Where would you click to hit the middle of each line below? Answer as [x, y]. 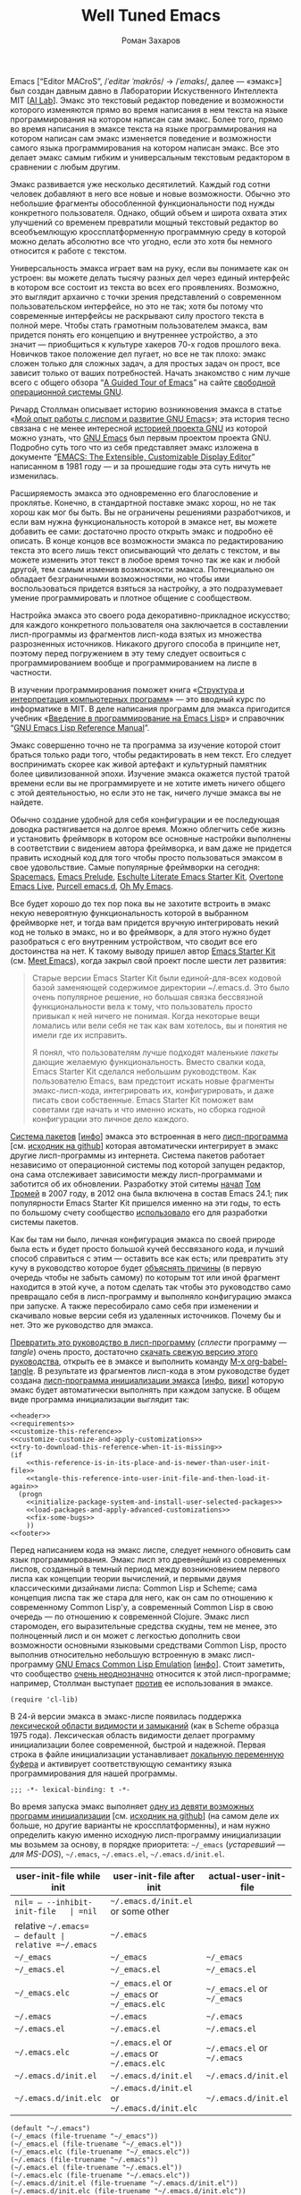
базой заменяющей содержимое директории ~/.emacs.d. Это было [160, 987]
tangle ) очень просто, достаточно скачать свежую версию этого [134, 1351]
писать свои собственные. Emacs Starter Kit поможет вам [142, 1100]
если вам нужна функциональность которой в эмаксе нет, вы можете [144, 521]
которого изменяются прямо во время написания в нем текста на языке [149, 109]
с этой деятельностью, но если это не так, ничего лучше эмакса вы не [146, 793]
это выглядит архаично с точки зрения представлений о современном [146, 296]
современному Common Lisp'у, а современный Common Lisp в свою [142, 1607]
